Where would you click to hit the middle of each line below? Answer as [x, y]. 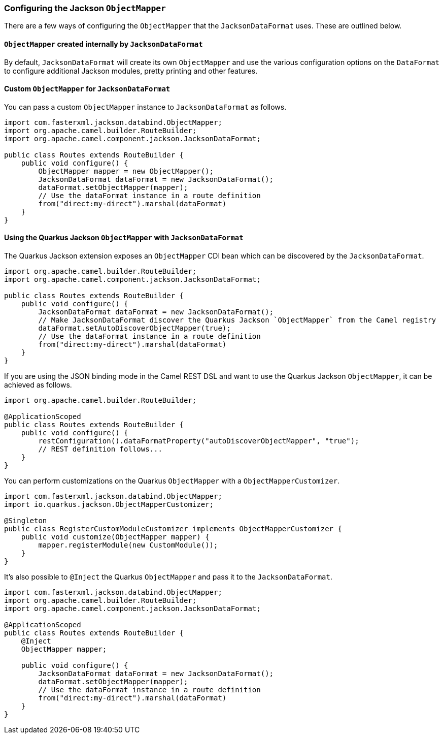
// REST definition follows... [100, 449]
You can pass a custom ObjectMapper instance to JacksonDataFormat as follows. [145, 107]
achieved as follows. [38, 385]
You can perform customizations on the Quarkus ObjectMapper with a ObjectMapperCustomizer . [172, 481]
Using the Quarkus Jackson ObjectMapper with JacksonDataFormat [124, 238]
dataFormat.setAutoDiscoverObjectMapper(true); [134, 328]
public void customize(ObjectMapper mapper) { [115, 537]
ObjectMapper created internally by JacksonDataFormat [104, 44]
